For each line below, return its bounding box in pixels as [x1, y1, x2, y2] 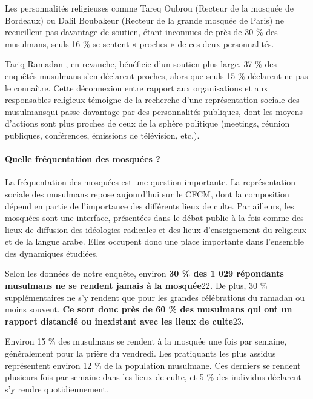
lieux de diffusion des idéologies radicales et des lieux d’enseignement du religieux [5, 223, 306, 236]
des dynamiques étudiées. [5, 246, 99, 259]
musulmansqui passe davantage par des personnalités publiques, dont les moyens [5, 105, 303, 117]
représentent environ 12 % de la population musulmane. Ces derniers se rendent [5, 358, 301, 371]
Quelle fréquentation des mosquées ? [5, 153, 160, 165]
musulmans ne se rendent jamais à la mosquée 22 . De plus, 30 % [5, 279, 268, 292]
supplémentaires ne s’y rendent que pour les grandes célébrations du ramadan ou [5, 291, 305, 303]
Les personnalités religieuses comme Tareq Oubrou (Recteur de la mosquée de [5, 2, 294, 14]
